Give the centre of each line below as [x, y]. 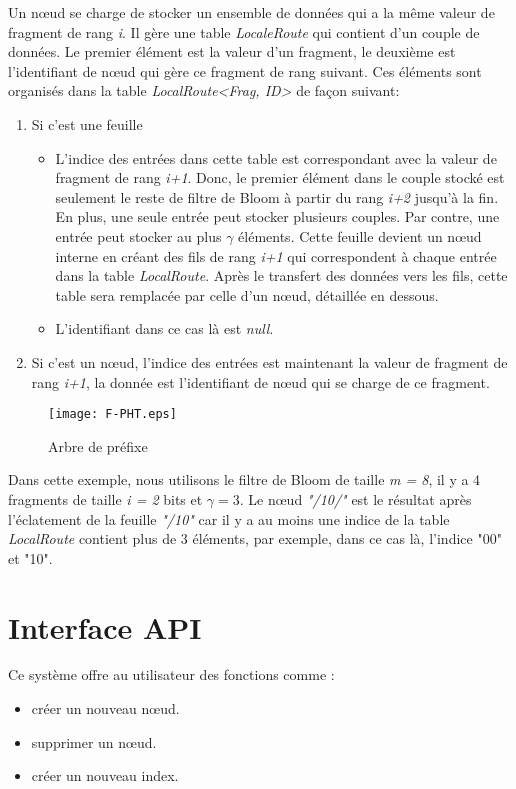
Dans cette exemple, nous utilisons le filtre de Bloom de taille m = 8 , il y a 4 [244, 479]
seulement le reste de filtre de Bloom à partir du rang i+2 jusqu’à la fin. [277, 196]
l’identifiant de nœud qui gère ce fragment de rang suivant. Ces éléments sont [245, 70]
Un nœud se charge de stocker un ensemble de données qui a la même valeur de [251, 12]
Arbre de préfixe [98, 445]
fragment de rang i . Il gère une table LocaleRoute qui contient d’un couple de [244, 31]
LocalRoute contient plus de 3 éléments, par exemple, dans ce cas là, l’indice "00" [255, 538]
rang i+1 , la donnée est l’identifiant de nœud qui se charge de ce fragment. [260, 381]
